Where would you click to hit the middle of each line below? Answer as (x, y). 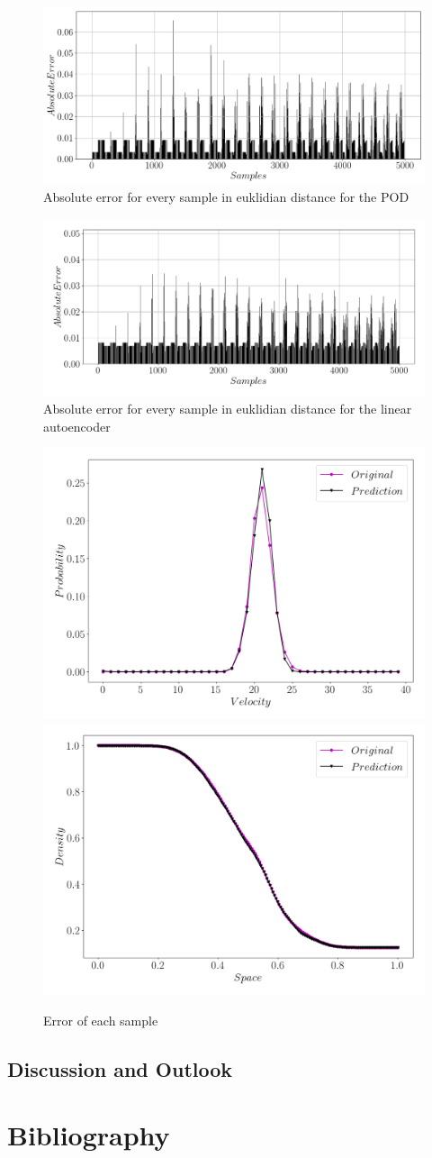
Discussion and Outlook (120, 1068)
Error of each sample (101, 1020)
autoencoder (77, 426)
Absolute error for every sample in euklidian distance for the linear (228, 409)
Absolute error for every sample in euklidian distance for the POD (226, 197)
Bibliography (89, 1135)
